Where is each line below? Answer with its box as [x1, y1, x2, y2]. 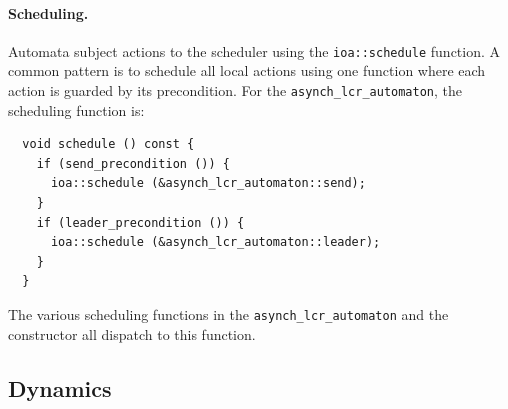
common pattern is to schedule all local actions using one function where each [8, 60, 486, 81]
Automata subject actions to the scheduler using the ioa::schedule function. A [8, 40, 501, 61]
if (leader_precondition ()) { [36, 215, 245, 230]
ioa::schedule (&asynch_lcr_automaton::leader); [50, 235, 381, 250]
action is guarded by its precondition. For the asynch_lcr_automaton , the [8, 80, 463, 101]
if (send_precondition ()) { [36, 156, 230, 171]
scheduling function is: [8, 99, 145, 120]
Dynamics [8, 372, 112, 403]
